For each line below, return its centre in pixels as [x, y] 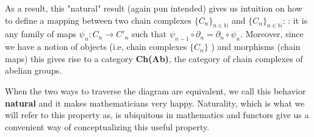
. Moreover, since [272, 34]
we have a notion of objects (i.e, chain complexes [96, 47]
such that [149, 34]
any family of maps [41, 34]
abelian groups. [34, 70]
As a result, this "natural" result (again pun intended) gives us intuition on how [154, 8]
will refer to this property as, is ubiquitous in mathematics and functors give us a [157, 115]
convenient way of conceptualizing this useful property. [107, 126]
